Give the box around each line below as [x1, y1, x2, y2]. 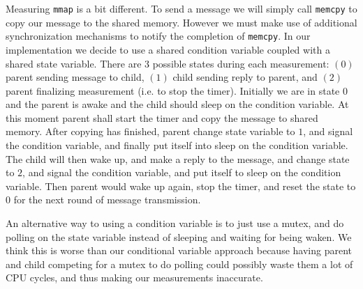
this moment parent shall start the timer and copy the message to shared [6, 110, 318, 125]
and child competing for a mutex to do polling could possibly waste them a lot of [6, 256, 353, 271]
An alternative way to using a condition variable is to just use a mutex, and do [6, 216, 344, 231]
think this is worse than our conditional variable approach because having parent [6, 243, 352, 258]
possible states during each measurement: [152, 56, 329, 70]
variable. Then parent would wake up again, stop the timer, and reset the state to [6, 178, 356, 193]
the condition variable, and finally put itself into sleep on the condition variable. [6, 138, 348, 153]
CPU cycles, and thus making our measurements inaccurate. [6, 270, 263, 285]
